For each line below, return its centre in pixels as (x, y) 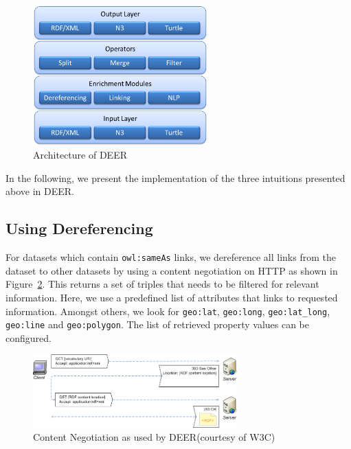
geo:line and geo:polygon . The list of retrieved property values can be (158, 324)
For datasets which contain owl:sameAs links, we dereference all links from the (171, 257)
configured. (29, 337)
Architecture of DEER (80, 155)
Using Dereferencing (79, 228)
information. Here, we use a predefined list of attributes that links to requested (172, 297)
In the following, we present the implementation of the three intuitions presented (175, 177)
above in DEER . (40, 191)
